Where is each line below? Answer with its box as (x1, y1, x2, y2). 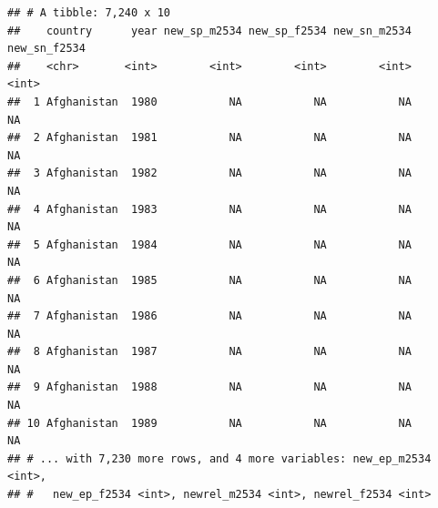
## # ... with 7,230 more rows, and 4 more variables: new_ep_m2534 (7, 452, 432, 465)
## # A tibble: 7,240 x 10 (7, 6, 170, 19)
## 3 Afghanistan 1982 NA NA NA (7, 167, 412, 180)
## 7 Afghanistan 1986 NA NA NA (7, 310, 412, 323)
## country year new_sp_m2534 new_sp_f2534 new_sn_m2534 (7, 24, 412, 37)
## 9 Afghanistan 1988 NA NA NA (7, 381, 412, 394)
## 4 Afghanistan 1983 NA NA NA (7, 202, 412, 216)
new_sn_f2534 (7, 42, 86, 56)
